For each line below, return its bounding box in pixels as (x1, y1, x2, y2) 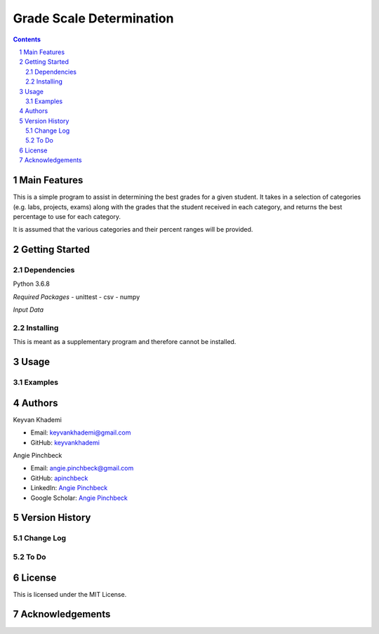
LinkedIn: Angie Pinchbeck (30, 484, 108, 492)
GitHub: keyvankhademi (30, 438, 100, 447)
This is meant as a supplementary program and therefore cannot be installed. (13, 338, 237, 346)
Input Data (13, 305, 44, 314)
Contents (13, 35, 41, 44)
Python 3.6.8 (13, 279, 51, 288)
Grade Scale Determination (13, 11, 174, 26)
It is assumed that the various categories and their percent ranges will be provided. (13, 225, 253, 234)
